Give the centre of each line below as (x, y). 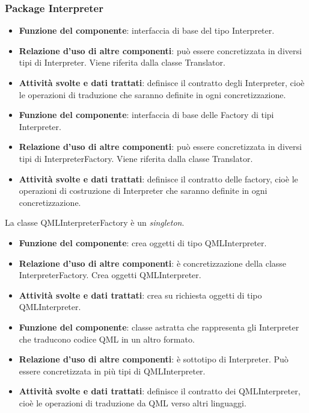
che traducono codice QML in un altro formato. (107, 339)
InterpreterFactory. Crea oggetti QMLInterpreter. (110, 275)
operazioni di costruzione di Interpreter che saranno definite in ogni (143, 191)
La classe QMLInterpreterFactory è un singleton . (95, 222)
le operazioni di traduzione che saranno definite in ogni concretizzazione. (152, 94)
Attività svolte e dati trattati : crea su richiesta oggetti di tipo (140, 295)
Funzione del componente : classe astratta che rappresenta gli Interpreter (159, 327)
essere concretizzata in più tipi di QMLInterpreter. (112, 371)
